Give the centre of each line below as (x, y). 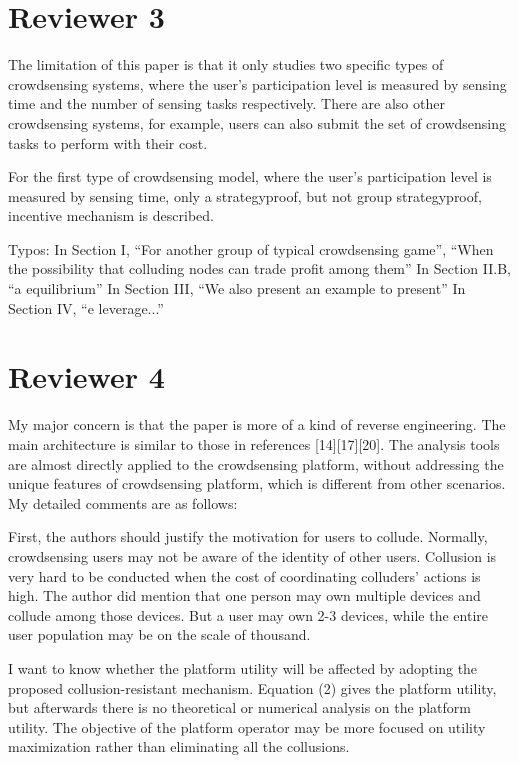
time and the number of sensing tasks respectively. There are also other (226, 103)
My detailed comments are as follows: (123, 502)
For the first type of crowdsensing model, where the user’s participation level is (250, 176)
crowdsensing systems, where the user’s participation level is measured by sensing (257, 83)
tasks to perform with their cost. (108, 142)
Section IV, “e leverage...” (86, 307)
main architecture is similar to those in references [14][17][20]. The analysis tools (254, 443)
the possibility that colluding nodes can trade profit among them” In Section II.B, (259, 268)
